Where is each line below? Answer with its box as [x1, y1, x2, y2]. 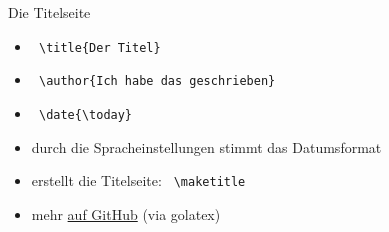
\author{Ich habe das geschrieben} [38, 74, 276, 89]
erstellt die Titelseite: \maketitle [31, 170, 246, 191]
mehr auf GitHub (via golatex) [31, 203, 221, 224]
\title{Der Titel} [38, 40, 161, 55]
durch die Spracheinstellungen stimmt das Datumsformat [31, 136, 382, 157]
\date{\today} [38, 107, 133, 122]
